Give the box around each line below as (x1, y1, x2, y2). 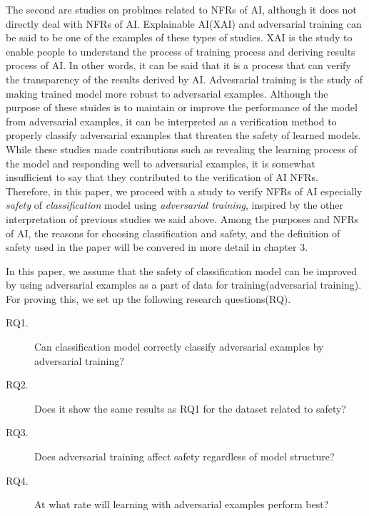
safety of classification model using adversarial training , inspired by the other (6, 197, 344, 212)
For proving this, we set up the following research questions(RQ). (6, 291, 291, 306)
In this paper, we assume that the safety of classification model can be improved (6, 263, 358, 278)
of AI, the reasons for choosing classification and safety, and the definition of (6, 225, 340, 240)
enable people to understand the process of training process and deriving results (6, 43, 355, 58)
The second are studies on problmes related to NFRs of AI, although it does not (6, 2, 357, 16)
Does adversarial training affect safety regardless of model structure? (34, 449, 335, 464)
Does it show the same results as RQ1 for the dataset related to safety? (34, 401, 346, 416)
